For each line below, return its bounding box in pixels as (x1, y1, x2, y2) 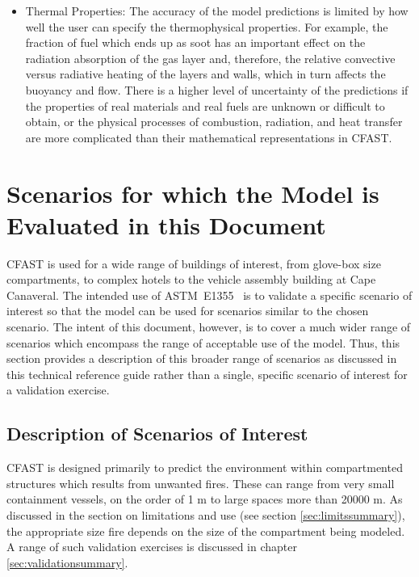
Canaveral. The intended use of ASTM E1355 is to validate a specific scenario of (6, 286, 413, 303)
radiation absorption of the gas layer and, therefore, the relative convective (25, 49, 396, 66)
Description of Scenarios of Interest (6, 421, 308, 446)
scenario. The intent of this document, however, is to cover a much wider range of (6, 318, 411, 335)
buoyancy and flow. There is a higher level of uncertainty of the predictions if (25, 81, 409, 98)
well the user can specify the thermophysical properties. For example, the (25, 18, 388, 35)
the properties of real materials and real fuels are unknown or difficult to (25, 97, 385, 114)
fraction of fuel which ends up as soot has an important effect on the (25, 34, 366, 51)
